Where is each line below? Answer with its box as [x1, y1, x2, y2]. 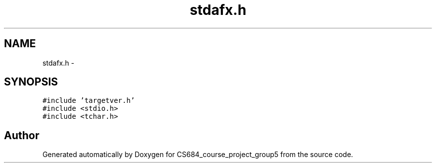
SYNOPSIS [4, 76, 58, 88]
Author [4, 129, 39, 142]
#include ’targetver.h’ [42, 96, 135, 105]
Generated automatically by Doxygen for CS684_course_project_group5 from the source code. [42, 150, 353, 159]
